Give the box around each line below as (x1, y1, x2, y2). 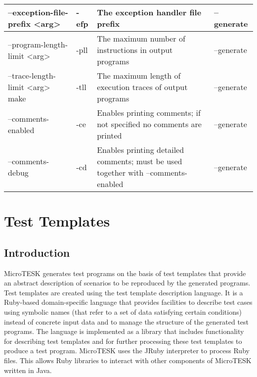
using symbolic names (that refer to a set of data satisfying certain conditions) (4, 306, 242, 317)
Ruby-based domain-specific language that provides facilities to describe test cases (4, 297, 253, 307)
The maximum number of (97, 33, 185, 44)
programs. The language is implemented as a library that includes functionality (4, 326, 244, 336)
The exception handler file (97, 6, 202, 18)
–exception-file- (8, 6, 68, 18)
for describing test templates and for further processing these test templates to (4, 335, 242, 346)
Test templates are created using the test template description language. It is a (4, 287, 243, 297)
